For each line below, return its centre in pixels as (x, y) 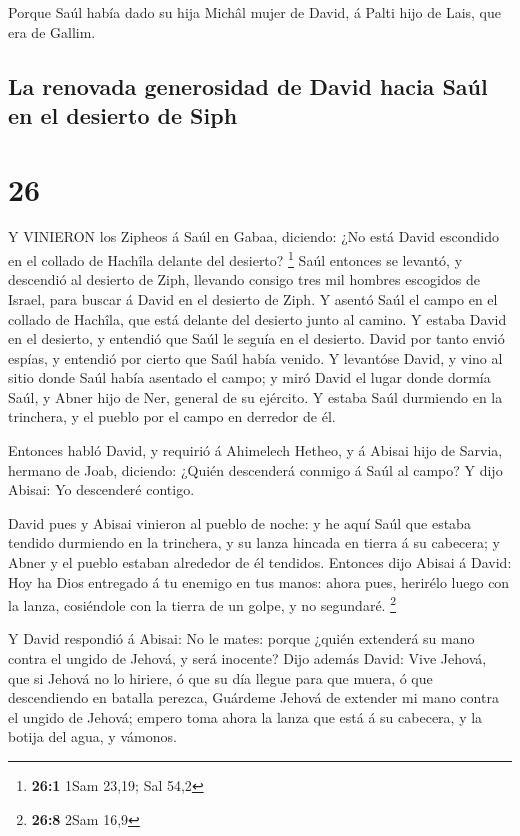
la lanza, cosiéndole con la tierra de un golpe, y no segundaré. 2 (202, 603)
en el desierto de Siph (123, 114)
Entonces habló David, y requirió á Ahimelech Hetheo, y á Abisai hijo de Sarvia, (255, 450)
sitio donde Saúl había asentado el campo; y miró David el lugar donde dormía (249, 377)
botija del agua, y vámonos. (92, 736)
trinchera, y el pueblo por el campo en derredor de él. (172, 416)
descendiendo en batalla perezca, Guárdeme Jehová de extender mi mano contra (253, 697)
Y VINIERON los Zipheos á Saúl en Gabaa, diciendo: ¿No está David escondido (253, 236)
